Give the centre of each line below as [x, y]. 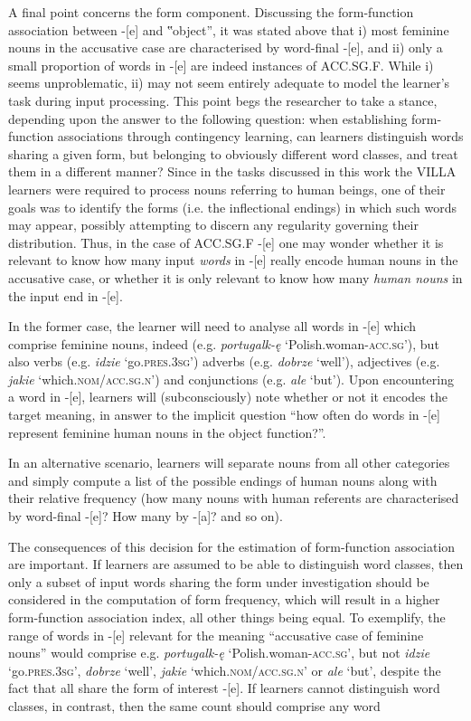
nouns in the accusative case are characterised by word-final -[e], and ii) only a [226, 47]
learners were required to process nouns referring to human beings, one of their [227, 189]
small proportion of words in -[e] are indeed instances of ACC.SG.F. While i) [221, 65]
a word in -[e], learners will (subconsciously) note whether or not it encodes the [228, 397]
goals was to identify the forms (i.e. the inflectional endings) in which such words [232, 207]
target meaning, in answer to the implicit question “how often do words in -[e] [224, 415]
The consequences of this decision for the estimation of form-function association [232, 546]
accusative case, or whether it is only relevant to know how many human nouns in [235, 277]
